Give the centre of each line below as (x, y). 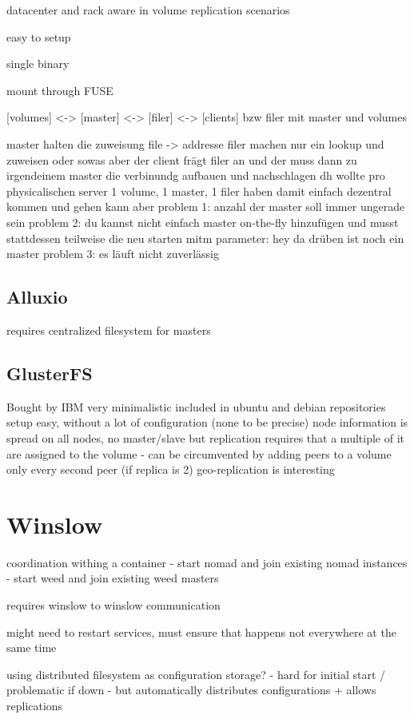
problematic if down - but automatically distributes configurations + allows (191, 690)
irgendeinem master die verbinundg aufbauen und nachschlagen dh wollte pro (196, 175)
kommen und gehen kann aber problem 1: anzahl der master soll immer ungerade (206, 207)
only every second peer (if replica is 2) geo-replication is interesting (171, 469)
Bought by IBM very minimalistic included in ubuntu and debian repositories (196, 406)
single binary (38, 64)
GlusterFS (50, 373)
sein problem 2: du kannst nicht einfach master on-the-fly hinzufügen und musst (203, 222)
